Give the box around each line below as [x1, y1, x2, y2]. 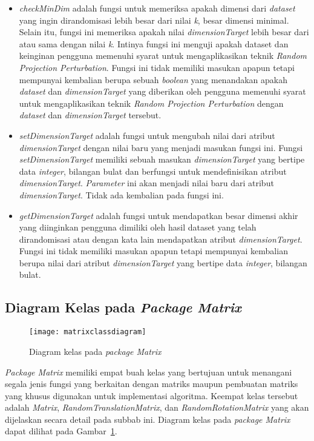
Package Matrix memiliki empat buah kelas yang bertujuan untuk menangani [5, 365, 292, 378]
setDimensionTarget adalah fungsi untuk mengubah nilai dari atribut [19, 129, 275, 141]
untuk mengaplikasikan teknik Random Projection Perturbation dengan [19, 96, 284, 109]
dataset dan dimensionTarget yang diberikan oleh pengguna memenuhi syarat [19, 85, 306, 98]
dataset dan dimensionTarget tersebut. [19, 109, 162, 121]
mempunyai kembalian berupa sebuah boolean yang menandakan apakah [19, 73, 288, 86]
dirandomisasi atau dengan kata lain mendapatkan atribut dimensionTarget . [19, 232, 303, 245]
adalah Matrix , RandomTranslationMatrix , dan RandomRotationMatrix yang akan [5, 401, 309, 414]
